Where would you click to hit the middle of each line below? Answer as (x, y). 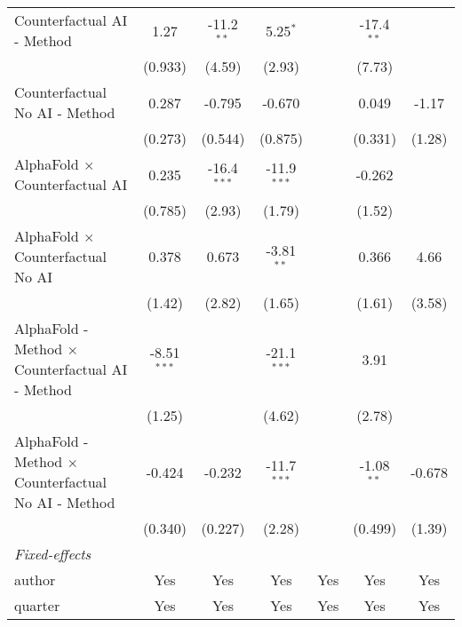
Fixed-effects (53, 554)
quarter (37, 605)
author (35, 579)
